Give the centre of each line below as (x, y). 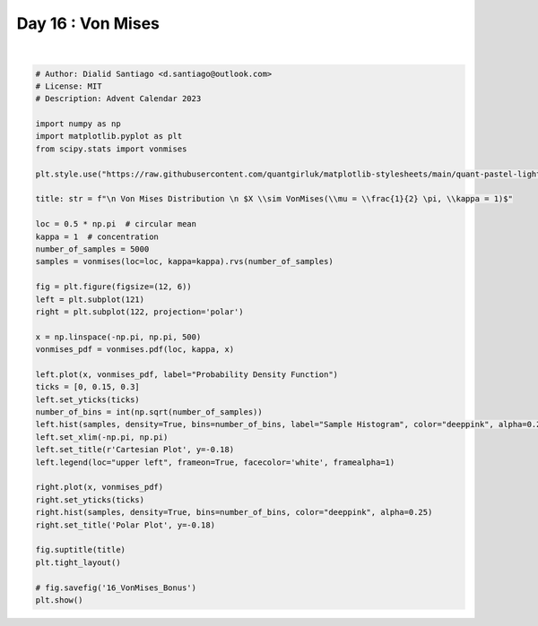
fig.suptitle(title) (80, 550)
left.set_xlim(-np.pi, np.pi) (102, 437)
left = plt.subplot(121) (90, 299)
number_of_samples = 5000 (92, 249)
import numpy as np (78, 124)
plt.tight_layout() (78, 562)
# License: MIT (69, 86)
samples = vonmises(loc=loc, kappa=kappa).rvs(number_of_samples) (184, 262)
